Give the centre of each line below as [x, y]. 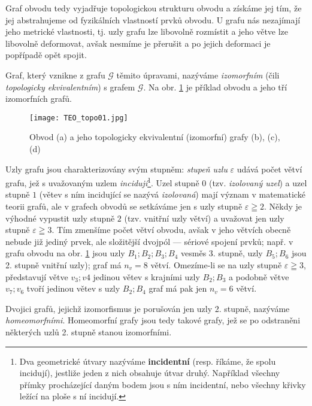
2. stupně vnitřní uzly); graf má [63, 265]
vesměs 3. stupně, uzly [222, 253]
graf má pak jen [178, 288]
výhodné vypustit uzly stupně [60, 218]
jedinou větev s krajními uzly [146, 276]
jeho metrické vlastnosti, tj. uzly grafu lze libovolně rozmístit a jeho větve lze [147, 31]
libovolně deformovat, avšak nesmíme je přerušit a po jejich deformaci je [138, 43]
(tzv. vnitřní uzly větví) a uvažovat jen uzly [204, 218]
